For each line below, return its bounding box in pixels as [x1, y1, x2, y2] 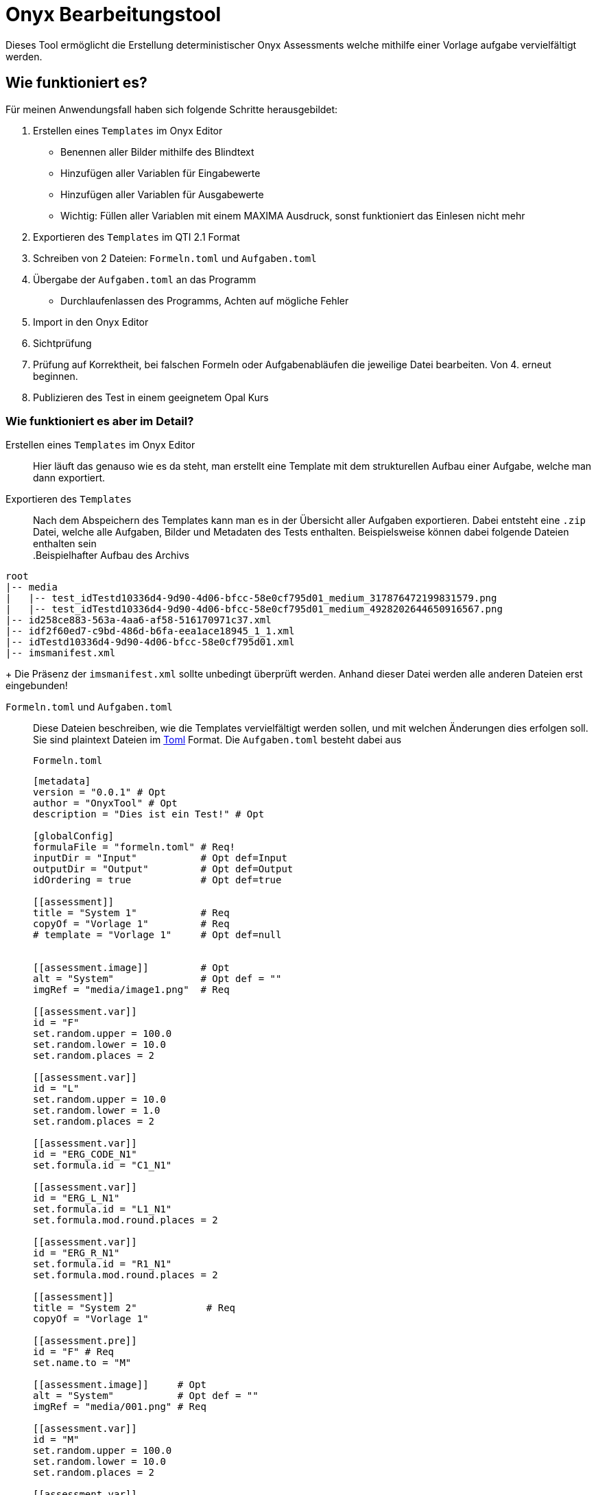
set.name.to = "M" [33, 1357, 132, 1369]
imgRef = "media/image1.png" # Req [33, 984, 230, 996]
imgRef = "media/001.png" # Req [33, 1401, 206, 1413]
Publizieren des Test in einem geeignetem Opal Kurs [33, 391, 269, 403]
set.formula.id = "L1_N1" [33, 1204, 172, 1215]
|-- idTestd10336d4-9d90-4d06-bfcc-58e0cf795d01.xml [5, 636, 295, 648]
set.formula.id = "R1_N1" [33, 1258, 172, 1270]
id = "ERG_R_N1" [33, 1247, 120, 1259]
